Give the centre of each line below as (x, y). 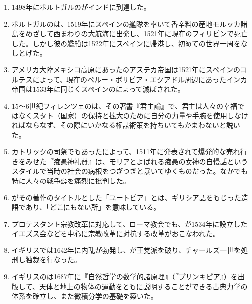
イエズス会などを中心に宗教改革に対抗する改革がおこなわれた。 (116, 233)
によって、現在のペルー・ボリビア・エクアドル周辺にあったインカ (140, 79)
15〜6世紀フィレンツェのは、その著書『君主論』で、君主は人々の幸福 (124, 105)
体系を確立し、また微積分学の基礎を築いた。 (85, 296)
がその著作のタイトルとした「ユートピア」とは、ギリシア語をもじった (126, 197)
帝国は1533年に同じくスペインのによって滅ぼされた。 (98, 89)
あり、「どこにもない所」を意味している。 (93, 207)
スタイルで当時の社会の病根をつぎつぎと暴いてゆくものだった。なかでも (130, 171)
